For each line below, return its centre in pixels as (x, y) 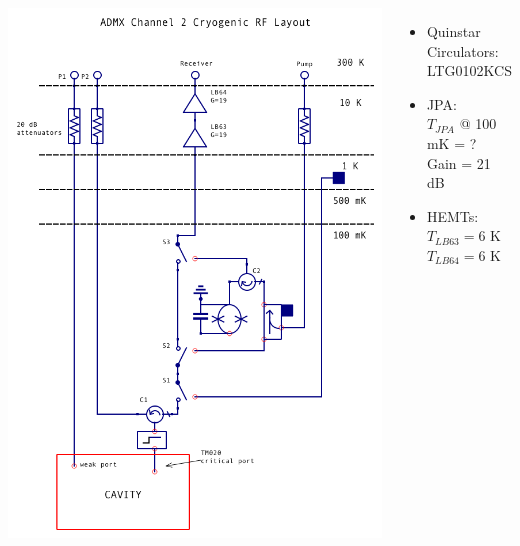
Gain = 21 (458, 162)
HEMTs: (452, 215)
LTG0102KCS (469, 70)
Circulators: (462, 50)
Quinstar (453, 31)
